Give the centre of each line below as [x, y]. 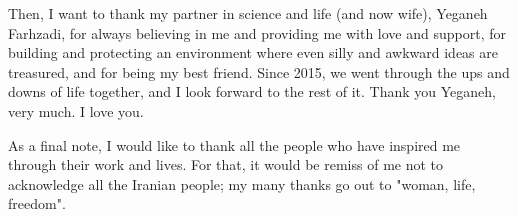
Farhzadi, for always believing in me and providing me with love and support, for [257, 32]
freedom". [37, 203]
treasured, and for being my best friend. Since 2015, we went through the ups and [259, 71]
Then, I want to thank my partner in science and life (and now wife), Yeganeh [248, 13]
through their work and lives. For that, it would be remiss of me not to [226, 164]
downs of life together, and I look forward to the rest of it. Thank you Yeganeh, [252, 91]
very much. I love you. [76, 110]
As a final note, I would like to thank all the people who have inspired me [234, 144]
